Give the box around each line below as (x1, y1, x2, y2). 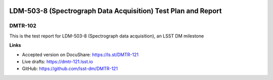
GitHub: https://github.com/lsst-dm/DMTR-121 (22, 66, 118, 72)
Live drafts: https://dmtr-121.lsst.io (22, 58, 93, 64)
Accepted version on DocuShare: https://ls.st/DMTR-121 (22, 51, 139, 58)
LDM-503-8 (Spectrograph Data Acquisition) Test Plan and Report (9, 7, 222, 15)
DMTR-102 (9, 22, 36, 29)
